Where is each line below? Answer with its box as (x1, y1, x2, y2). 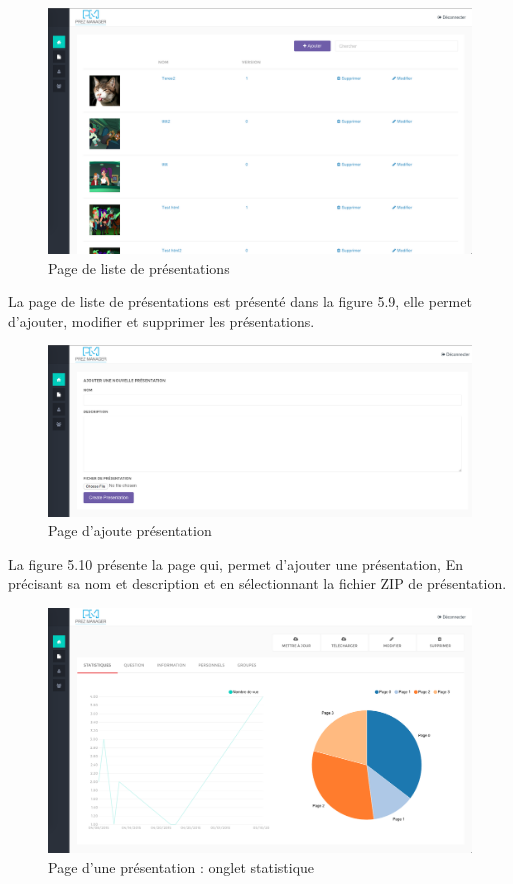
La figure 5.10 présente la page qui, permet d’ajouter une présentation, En (8, 553, 463, 574)
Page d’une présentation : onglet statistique (48, 857, 315, 877)
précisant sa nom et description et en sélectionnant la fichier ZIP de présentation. (8, 573, 507, 594)
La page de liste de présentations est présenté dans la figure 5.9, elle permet (8, 291, 472, 312)
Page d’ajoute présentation (48, 520, 212, 541)
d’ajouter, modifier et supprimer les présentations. (8, 310, 315, 331)
